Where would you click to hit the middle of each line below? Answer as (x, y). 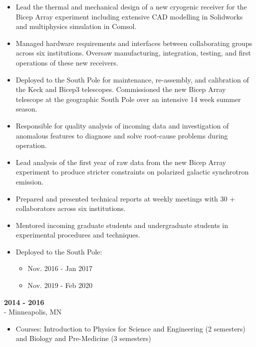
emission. (30, 181)
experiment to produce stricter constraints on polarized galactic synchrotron (132, 172)
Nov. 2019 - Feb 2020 (60, 285)
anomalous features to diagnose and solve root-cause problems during (122, 135)
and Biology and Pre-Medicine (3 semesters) (83, 338)
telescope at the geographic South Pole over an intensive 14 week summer (128, 99)
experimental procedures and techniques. (78, 235)
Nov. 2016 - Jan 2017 (60, 268)
